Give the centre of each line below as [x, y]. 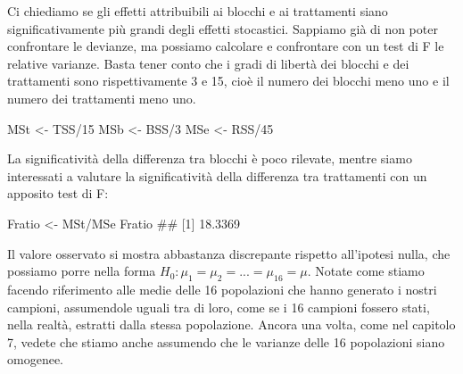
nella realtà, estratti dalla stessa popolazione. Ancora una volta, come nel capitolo [231, 324]
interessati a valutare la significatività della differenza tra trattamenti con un [217, 175]
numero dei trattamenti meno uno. [102, 98]
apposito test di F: [58, 193]
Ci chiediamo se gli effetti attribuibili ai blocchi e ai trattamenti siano [198, 11]
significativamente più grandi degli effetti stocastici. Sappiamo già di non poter [223, 28]
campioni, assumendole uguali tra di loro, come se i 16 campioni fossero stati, [219, 307]
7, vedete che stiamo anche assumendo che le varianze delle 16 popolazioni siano [226, 341]
